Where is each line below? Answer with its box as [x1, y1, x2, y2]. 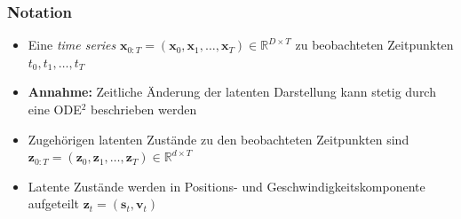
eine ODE [28, 100, 82, 118]
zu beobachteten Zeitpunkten [295, 35, 454, 54]
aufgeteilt [28, 194, 79, 213]
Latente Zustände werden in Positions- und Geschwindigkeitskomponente [28, 176, 425, 195]
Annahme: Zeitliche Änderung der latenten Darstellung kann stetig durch [28, 82, 436, 101]
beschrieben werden [91, 100, 197, 118]
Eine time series [28, 35, 116, 54]
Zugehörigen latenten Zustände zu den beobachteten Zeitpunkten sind [28, 129, 409, 148]
